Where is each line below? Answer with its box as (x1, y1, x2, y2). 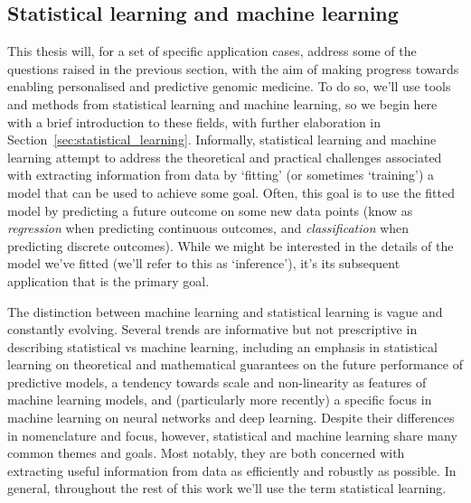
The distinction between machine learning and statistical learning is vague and (7, 302, 443, 321)
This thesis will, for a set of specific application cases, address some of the (7, 42, 417, 61)
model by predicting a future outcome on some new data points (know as (7, 200, 413, 219)
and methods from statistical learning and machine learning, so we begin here (7, 94, 438, 113)
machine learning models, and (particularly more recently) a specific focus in (7, 390, 432, 409)
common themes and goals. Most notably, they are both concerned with (7, 443, 405, 462)
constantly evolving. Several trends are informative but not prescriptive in (7, 320, 418, 339)
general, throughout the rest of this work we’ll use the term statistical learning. (7, 479, 447, 498)
